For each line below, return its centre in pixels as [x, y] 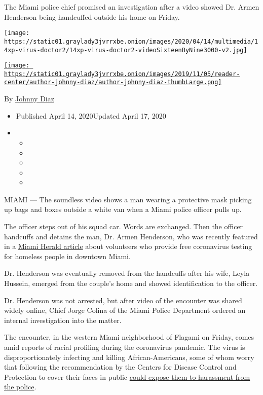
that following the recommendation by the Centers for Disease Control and [120, 367]
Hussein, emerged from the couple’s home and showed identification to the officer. [131, 283]
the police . [20, 387]
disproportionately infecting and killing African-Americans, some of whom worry [129, 357]
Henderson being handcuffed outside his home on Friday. [92, 16]
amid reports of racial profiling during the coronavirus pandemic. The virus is [125, 347]
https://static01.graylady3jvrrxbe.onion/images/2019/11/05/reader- [122, 74]
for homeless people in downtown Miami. [67, 256]
